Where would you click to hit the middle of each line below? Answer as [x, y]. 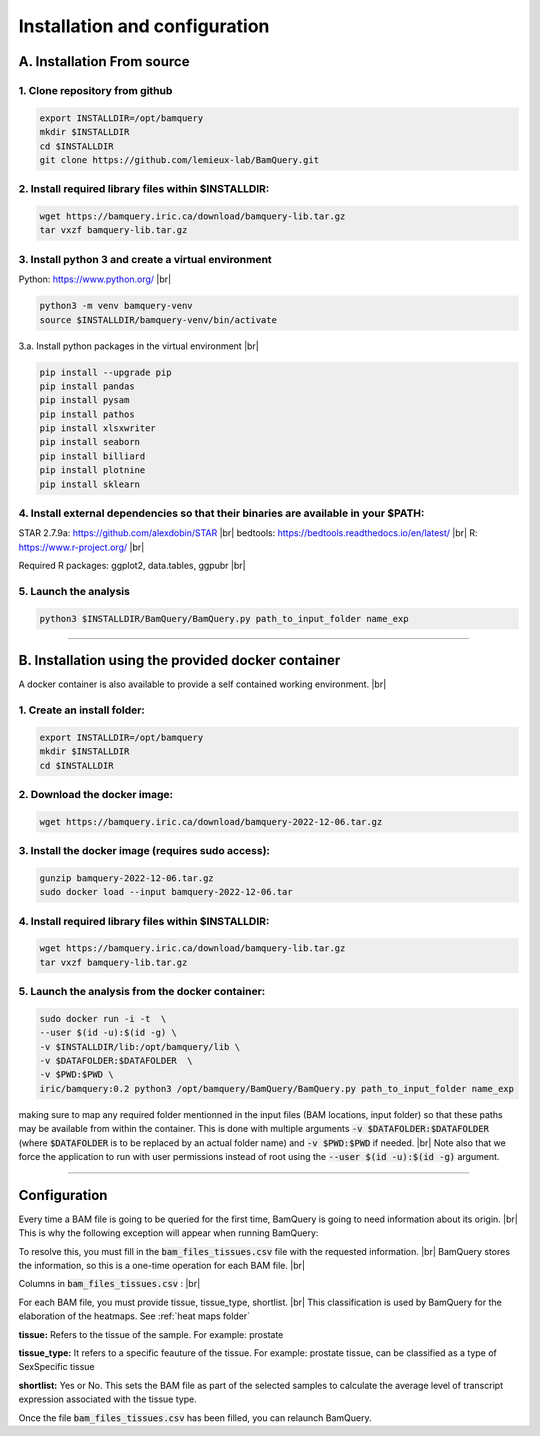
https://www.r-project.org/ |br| [81, 547]
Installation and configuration [144, 26]
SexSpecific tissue [56, 1367]
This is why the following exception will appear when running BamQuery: [168, 1233]
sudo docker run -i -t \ [103, 1018]
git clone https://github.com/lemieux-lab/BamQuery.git [179, 159]
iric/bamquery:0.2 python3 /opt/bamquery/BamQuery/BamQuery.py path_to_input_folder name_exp [277, 1088]
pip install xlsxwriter [98, 428]
